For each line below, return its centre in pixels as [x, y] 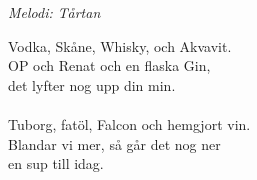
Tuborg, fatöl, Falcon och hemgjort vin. [129, 123]
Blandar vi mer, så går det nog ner [114, 143]
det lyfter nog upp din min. [92, 84]
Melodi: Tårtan [54, 12]
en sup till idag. [56, 163]
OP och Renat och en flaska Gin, [109, 65]
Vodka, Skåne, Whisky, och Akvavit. [120, 45]
